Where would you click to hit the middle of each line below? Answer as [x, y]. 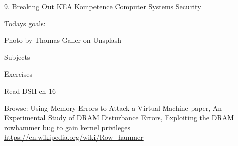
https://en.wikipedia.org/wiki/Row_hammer [74, 137]
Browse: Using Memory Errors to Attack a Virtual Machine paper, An [113, 107]
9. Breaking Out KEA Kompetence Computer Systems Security [103, 6]
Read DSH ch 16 [30, 90]
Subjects [17, 57]
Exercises [18, 74]
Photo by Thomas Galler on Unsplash [63, 40]
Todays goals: [25, 23]
